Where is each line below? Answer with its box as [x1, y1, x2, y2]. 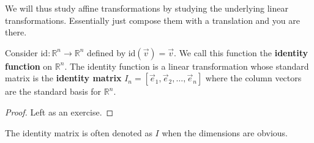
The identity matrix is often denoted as [5, 126, 152, 139]
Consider [5, 46, 38, 59]
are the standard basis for [5, 85, 102, 98]
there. [5, 26, 27, 38]
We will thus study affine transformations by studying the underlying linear [5, 2, 288, 14]
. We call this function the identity [174, 46, 308, 59]
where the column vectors [205, 71, 302, 84]
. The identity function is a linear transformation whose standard [64, 59, 309, 72]
